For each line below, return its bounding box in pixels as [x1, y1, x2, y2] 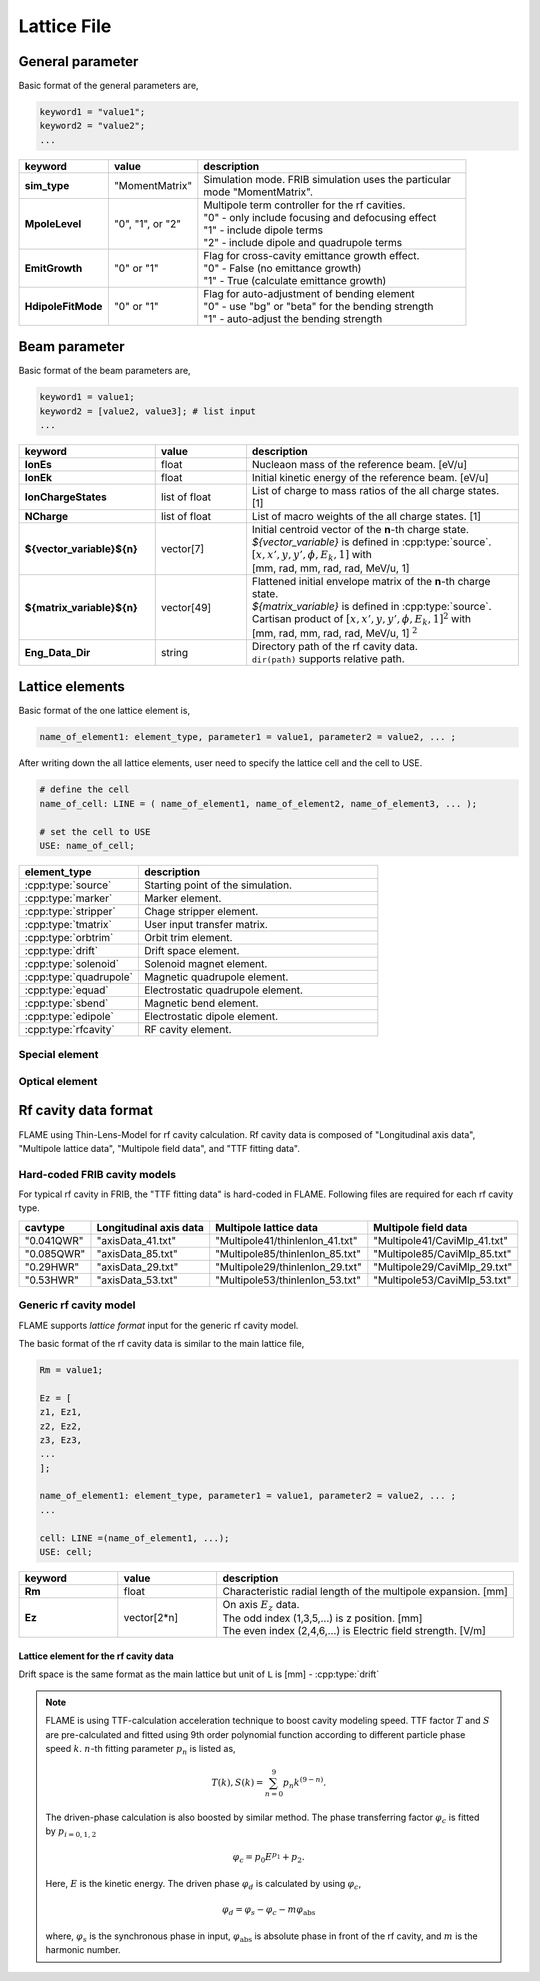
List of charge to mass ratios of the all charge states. [251, 484, 500, 498]
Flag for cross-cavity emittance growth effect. [203, 248, 420, 262]
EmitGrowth [24, 261, 83, 275]
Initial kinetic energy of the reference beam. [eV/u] [251, 471, 489, 485]
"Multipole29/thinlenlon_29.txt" [215, 1260, 362, 1274]
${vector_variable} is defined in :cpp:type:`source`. [251, 535, 492, 549]
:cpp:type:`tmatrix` [24, 917, 112, 931]
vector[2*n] [123, 1611, 179, 1625]
